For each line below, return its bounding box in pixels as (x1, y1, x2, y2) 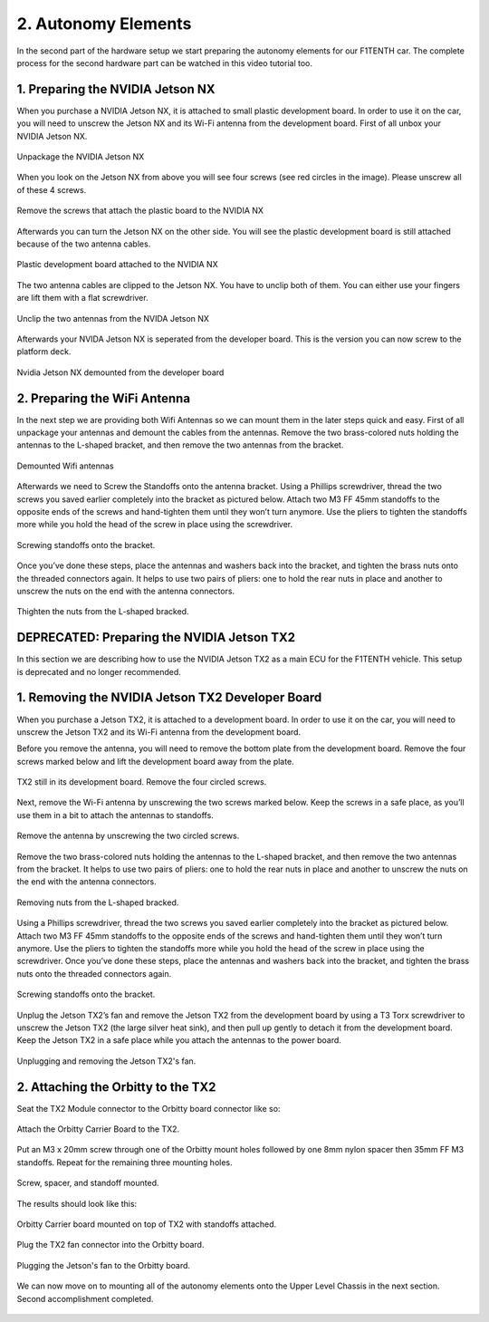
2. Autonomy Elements (16, 14, 192, 34)
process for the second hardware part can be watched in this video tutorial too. (16, 57, 312, 68)
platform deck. (16, 346, 72, 357)
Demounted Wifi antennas (16, 460, 114, 471)
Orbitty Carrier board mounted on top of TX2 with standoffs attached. (16, 1219, 277, 1230)
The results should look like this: (16, 1198, 138, 1209)
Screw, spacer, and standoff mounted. (16, 1178, 159, 1189)
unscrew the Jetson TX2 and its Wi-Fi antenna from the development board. (16, 726, 302, 738)
